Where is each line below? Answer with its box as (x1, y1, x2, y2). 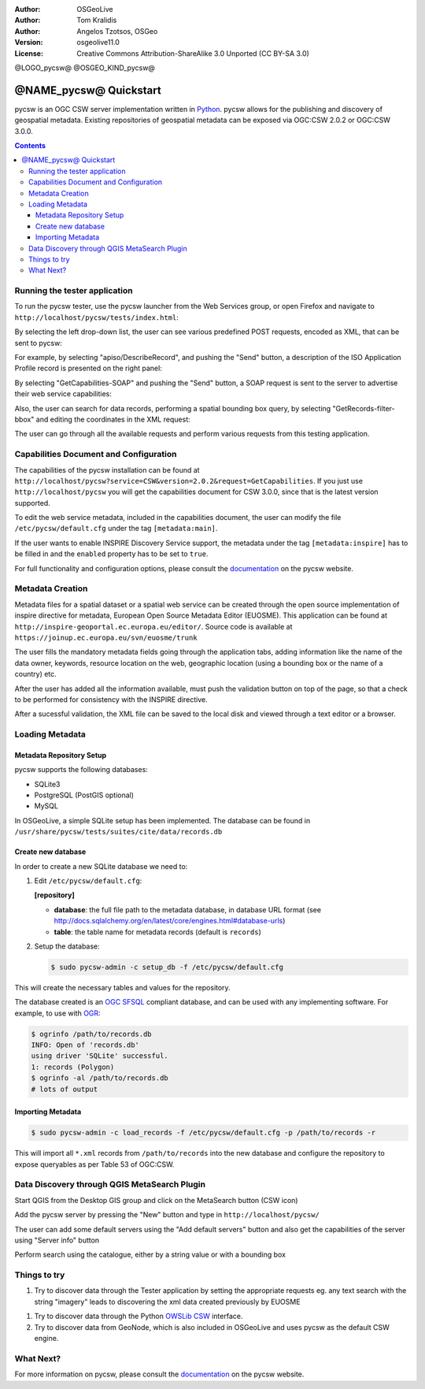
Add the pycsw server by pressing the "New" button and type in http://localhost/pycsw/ (14, 1210, 320, 1220)
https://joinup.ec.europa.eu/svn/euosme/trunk (14, 633, 198, 642)
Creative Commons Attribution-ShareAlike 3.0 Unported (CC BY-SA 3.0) (76, 48, 310, 58)
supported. (14, 498, 50, 507)
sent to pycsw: (14, 338, 62, 347)
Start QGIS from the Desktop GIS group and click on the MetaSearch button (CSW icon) (14, 1195, 298, 1205)
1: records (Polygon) (31, 1062, 115, 1071)
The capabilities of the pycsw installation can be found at (14, 465, 200, 474)
